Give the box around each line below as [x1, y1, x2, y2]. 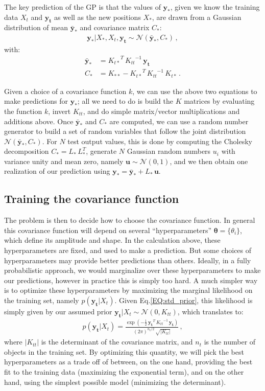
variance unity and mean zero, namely [4, 155, 124, 166]
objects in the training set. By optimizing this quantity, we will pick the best [4, 346, 244, 357]
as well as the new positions [54, 11, 141, 22]
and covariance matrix [80, 22, 150, 33]
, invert [48, 105, 71, 116]
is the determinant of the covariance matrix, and [41, 336, 193, 347]
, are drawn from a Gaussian [152, 11, 242, 22]
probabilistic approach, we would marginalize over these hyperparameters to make [4, 265, 261, 275]
